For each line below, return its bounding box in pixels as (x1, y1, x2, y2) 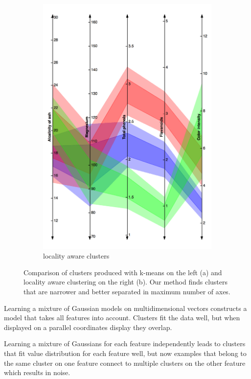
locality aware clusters (43, 251, 110, 261)
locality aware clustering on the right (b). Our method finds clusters (23, 277, 228, 287)
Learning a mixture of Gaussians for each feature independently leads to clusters (4, 338, 246, 349)
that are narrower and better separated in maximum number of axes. (23, 286, 230, 296)
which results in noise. (4, 367, 70, 378)
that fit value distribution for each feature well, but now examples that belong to (4, 348, 247, 358)
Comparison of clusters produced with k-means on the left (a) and (23, 267, 222, 277)
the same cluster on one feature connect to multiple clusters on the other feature (4, 357, 246, 368)
